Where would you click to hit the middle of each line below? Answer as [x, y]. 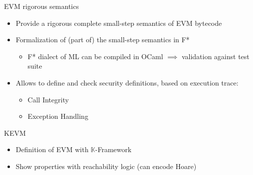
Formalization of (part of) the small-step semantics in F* [103, 40]
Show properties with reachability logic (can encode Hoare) [106, 166]
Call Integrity [48, 99]
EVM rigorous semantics [42, 6]
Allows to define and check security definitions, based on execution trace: [127, 82]
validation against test [215, 56]
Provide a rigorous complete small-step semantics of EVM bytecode [119, 23]
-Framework [113, 149]
